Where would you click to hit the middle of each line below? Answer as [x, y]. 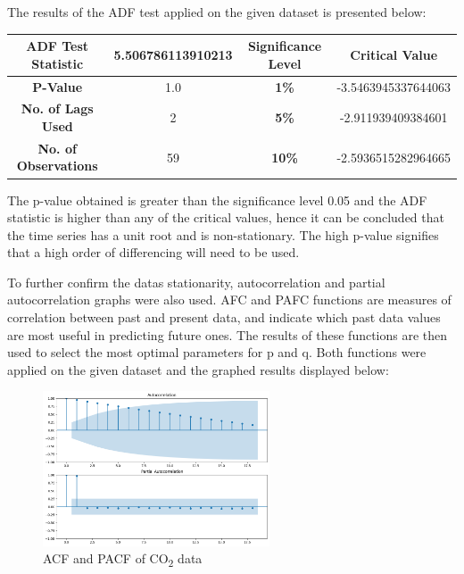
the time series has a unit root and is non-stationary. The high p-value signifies [223, 234]
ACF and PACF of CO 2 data [123, 559]
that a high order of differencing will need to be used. [153, 252]
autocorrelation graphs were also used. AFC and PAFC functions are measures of [229, 299]
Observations [57, 166]
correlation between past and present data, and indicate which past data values [224, 317]
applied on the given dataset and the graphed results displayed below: [198, 369]
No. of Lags [57, 108]
